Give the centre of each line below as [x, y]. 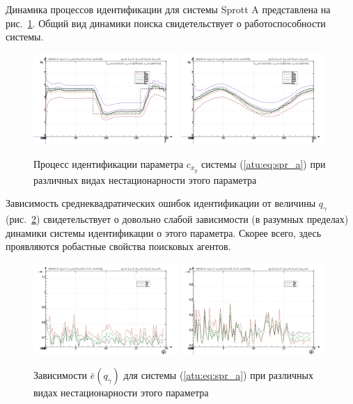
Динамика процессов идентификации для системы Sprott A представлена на [168, 9]
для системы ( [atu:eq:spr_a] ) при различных [218, 375]
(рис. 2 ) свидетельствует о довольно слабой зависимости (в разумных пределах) [177, 219]
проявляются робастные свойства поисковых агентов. [118, 246]
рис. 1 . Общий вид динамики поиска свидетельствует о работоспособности [166, 23]
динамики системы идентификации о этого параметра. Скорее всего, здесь [164, 232]
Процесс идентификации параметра [109, 164]
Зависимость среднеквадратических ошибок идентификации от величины [161, 203]
